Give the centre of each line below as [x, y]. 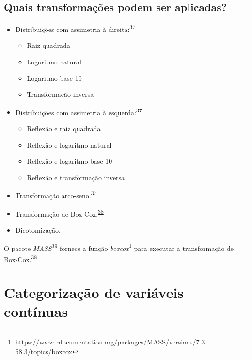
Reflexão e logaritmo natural [69, 145]
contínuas [36, 311]
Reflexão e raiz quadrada [64, 129]
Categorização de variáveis [94, 292]
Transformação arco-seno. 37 [56, 195]
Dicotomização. [38, 229]
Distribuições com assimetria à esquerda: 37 [79, 111]
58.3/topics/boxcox [44, 351]
